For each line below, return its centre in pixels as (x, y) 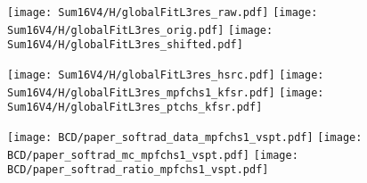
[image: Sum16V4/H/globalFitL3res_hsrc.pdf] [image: (166, 75)
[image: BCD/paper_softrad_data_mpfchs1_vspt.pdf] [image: (185, 137)
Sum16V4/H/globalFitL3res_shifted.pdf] (125, 45)
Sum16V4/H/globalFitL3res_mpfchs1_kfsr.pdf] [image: (166, 92)
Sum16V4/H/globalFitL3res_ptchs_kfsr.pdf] (135, 108)
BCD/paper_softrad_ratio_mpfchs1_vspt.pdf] (138, 170)
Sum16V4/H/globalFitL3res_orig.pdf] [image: (140, 30)
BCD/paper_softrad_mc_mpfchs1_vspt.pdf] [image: (153, 155)
